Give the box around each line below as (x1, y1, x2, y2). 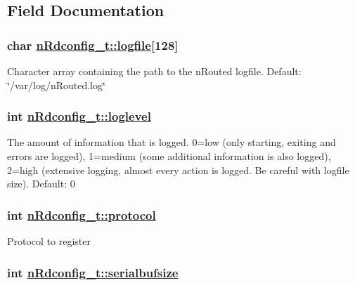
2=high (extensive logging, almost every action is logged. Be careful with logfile (7, 162, 349, 177)
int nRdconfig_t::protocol (7, 206, 156, 223)
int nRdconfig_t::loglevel (7, 107, 151, 125)
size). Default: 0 (7, 176, 75, 191)
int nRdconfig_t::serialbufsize (7, 263, 179, 281)
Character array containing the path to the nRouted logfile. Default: (7, 64, 302, 78)
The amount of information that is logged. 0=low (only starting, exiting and (7, 135, 336, 150)
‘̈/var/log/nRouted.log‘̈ (7, 77, 105, 92)
